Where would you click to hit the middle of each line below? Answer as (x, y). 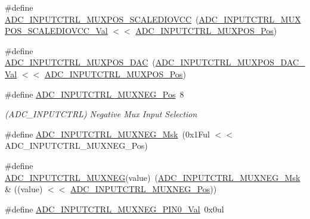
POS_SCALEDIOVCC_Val (56, 31)
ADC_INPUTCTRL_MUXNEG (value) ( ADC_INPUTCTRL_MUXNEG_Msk (153, 177)
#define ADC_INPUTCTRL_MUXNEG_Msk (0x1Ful (107, 134)
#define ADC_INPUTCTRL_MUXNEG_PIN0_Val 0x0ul (114, 209)
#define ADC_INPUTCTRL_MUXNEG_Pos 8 (94, 94)
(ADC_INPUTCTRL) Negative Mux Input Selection (101, 114)
